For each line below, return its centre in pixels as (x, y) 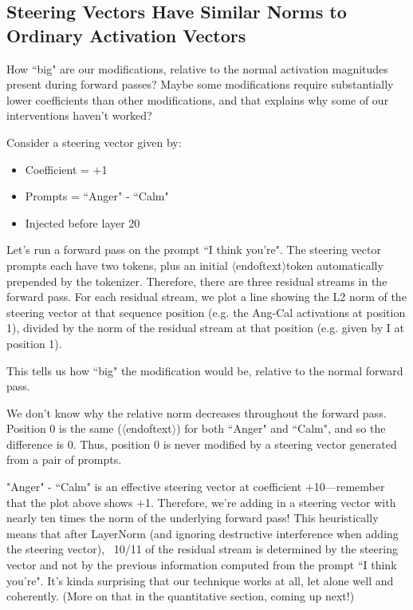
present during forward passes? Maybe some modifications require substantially (200, 84)
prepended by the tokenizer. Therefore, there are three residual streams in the (197, 281)
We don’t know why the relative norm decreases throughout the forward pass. (197, 412)
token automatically (335, 265)
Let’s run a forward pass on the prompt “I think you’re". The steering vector (194, 250)
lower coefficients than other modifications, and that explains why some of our (198, 99)
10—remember (349, 487)
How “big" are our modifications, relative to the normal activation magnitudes (197, 68)
